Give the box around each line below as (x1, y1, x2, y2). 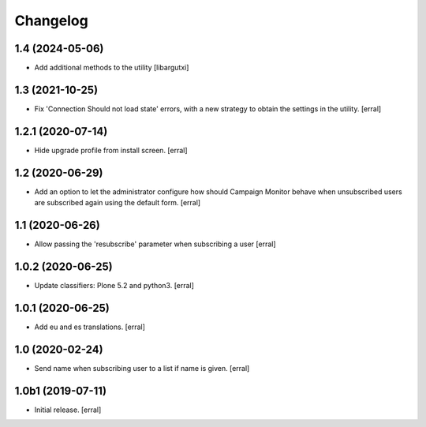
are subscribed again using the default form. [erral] (34, 198, 201, 208)
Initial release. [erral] (34, 405, 102, 414)
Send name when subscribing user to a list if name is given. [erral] (34, 363, 250, 373)
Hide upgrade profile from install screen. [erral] (34, 145, 189, 155)
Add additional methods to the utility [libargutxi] (34, 63, 189, 73)
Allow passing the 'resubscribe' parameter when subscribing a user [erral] (34, 239, 276, 249)
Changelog (14, 12, 88, 29)
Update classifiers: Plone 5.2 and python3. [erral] (34, 280, 195, 290)
